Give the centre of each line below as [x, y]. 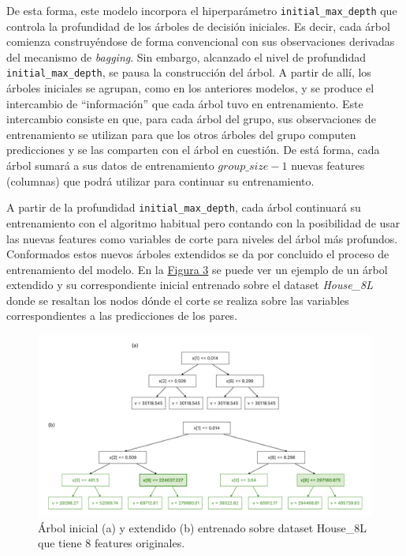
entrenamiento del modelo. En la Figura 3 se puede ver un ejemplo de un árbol [197, 269]
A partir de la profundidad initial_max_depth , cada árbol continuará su [184, 207]
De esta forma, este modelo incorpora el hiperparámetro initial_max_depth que [202, 10]
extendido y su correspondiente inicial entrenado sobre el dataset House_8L [190, 285]
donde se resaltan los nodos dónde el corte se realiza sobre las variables [178, 300]
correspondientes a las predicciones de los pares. [122, 316]
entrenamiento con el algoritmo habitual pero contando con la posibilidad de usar [203, 222]
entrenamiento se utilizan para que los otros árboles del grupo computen [181, 134]
